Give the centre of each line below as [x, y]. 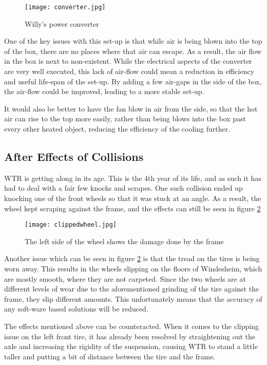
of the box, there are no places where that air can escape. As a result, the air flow [133, 51]
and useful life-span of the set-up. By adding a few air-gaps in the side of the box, [133, 81]
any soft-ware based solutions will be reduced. [76, 309]
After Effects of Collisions [74, 156]
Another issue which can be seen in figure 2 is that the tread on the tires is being [132, 258]
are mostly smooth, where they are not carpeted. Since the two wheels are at [125, 278]
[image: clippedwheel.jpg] [71, 225]
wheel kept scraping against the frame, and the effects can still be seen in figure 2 [132, 208]
